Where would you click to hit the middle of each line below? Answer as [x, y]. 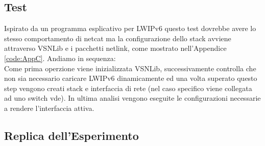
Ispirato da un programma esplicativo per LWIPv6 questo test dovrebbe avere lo [130, 28]
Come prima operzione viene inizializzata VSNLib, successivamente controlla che [130, 68]
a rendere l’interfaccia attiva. [49, 108]
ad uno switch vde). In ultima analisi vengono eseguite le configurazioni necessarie [132, 98]
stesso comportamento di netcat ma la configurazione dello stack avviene [118, 38]
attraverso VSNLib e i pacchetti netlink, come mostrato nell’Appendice [115, 48]
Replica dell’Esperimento [71, 135]
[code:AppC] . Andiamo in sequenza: [60, 58]
